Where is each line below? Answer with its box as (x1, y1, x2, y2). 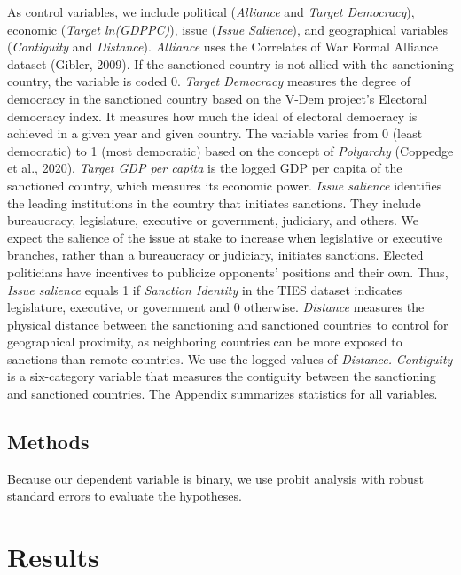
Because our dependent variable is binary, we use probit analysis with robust (7, 469, 424, 487)
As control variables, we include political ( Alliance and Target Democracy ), (7, 3, 415, 20)
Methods (7, 428, 90, 455)
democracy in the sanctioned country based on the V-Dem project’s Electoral (7, 89, 427, 107)
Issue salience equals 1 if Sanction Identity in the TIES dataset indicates (7, 280, 402, 299)
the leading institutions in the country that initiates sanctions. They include (7, 193, 421, 212)
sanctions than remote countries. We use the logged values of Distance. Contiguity (7, 349, 453, 368)
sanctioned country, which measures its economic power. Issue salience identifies (7, 175, 442, 194)
